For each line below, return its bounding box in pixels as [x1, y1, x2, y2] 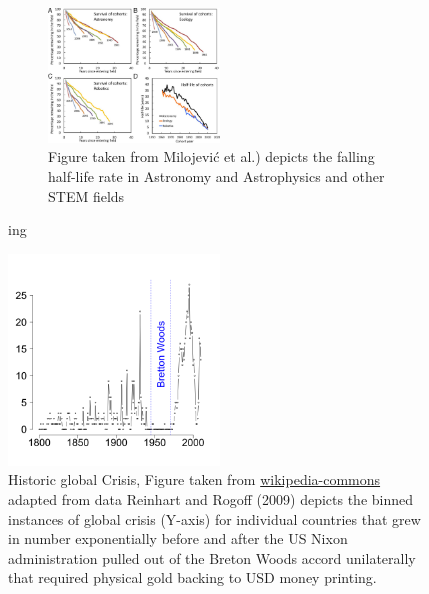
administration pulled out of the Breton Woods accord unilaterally [8, 547, 416, 568]
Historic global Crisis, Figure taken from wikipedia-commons [8, 469, 381, 490]
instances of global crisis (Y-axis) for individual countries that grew [8, 508, 421, 529]
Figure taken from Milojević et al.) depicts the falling [48, 146, 375, 167]
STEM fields [48, 185, 125, 206]
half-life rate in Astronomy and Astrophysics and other [48, 166, 385, 187]
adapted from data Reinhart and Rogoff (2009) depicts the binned [8, 489, 414, 510]
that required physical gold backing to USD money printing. [8, 567, 377, 588]
